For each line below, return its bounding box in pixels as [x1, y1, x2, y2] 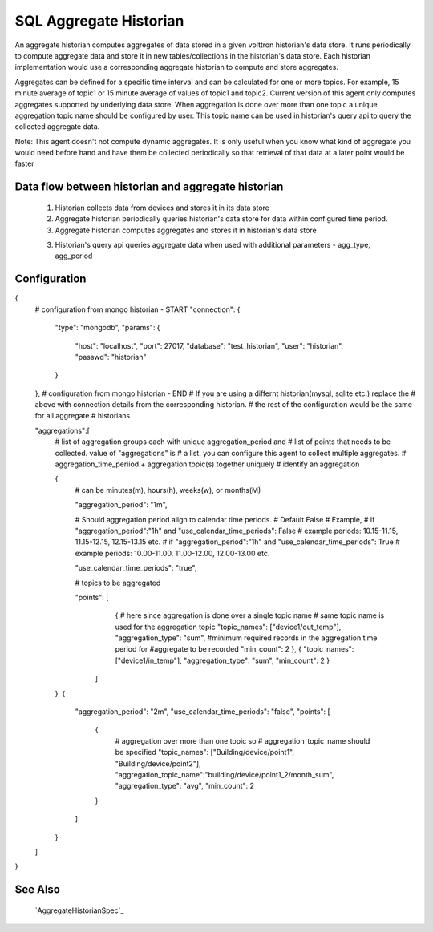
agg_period [55, 251, 93, 260]
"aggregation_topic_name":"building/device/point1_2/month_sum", [115, 770, 334, 779]
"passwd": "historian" [75, 352, 148, 361]
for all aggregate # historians [34, 411, 131, 421]
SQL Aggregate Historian [14, 12, 184, 30]
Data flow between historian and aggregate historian [14, 180, 284, 194]
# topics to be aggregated [75, 578, 161, 587]
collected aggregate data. [14, 122, 100, 131]
